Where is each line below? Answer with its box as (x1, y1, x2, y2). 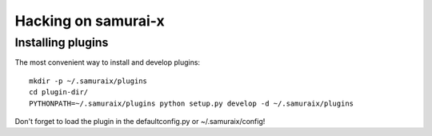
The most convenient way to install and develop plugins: (14, 58, 200, 67)
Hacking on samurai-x (14, 12, 165, 30)
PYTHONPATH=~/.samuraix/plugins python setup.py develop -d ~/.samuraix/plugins (29, 98, 354, 108)
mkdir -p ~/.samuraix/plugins (29, 76, 148, 86)
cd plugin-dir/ (29, 88, 89, 97)
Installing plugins (14, 35, 109, 50)
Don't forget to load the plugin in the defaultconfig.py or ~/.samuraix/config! (14, 116, 266, 126)
